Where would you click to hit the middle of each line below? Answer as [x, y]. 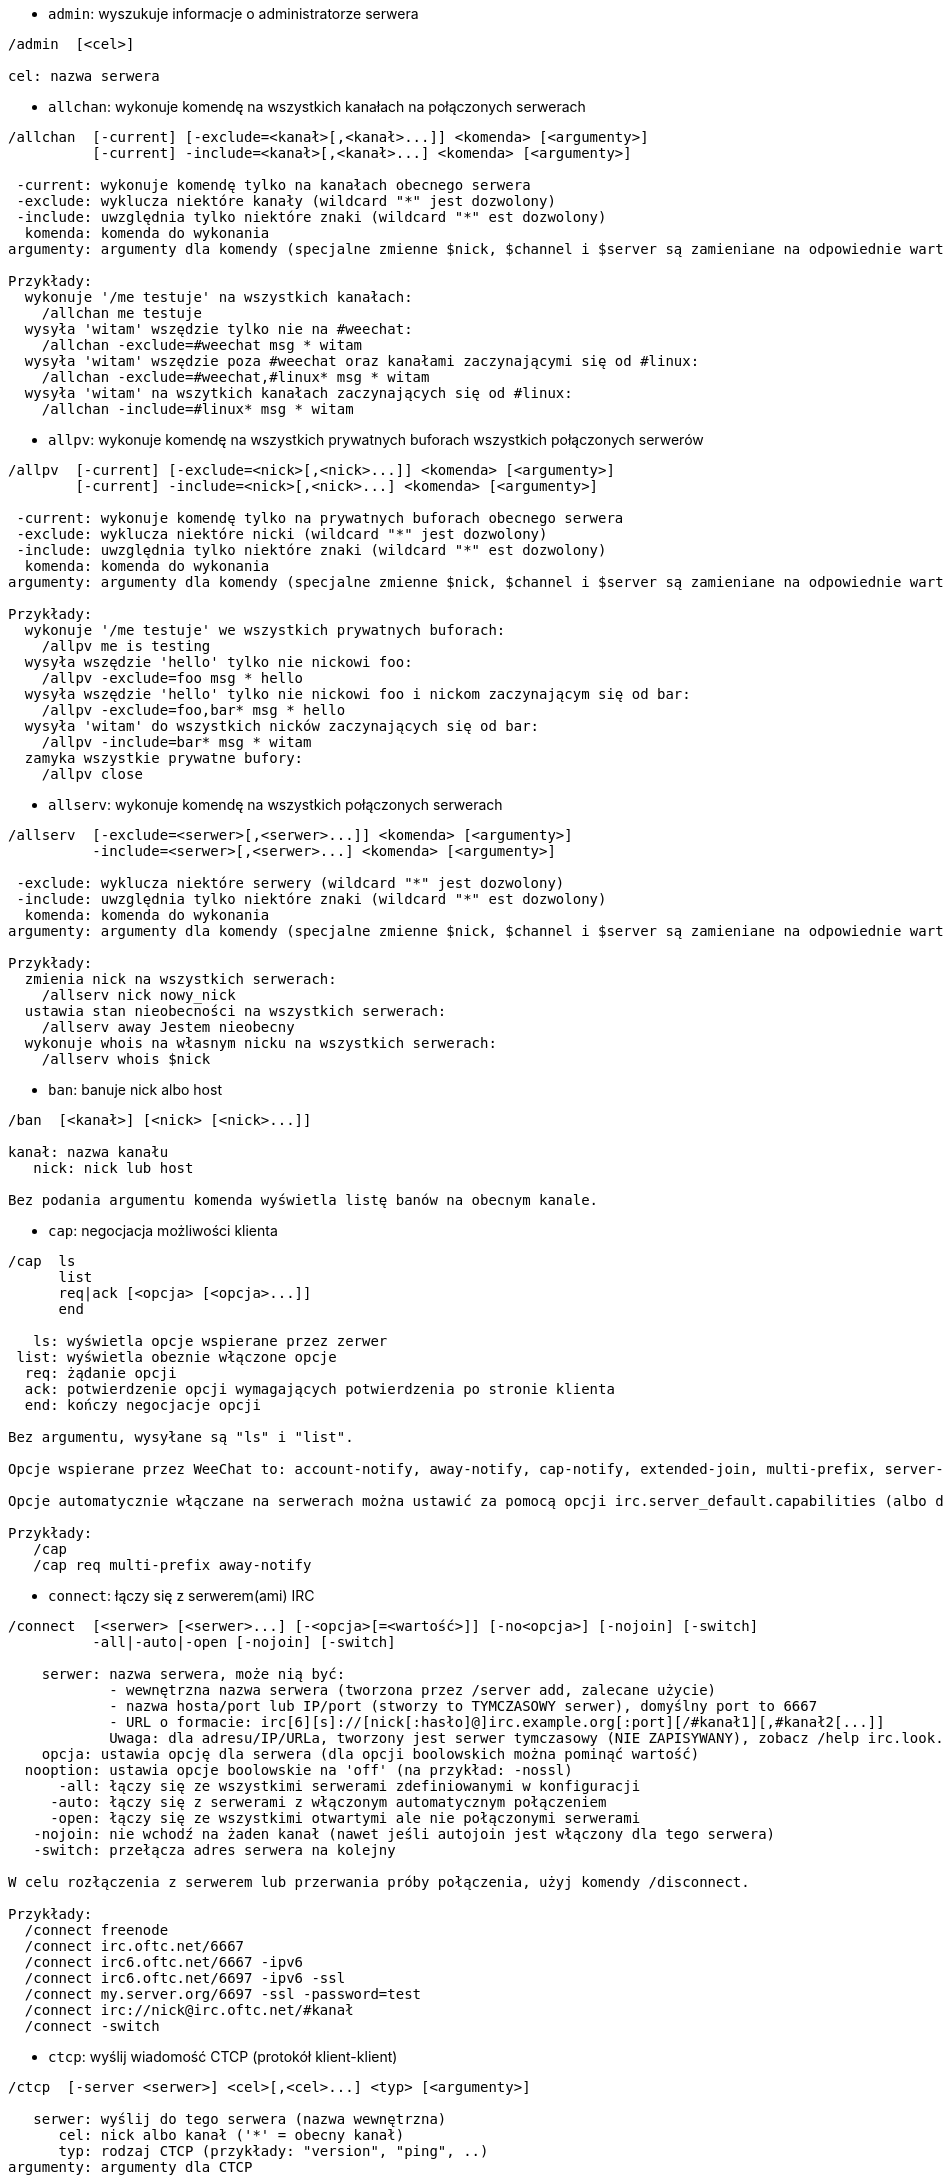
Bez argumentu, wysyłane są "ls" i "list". [181, 1437]
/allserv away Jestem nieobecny [168, 1027]
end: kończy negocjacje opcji [142, 1405]
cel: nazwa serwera [84, 76]
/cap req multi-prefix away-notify [172, 1565]
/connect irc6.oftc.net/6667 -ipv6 [164, 1962]
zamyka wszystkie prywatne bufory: [164, 758]
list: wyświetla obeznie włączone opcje [176, 1357]
